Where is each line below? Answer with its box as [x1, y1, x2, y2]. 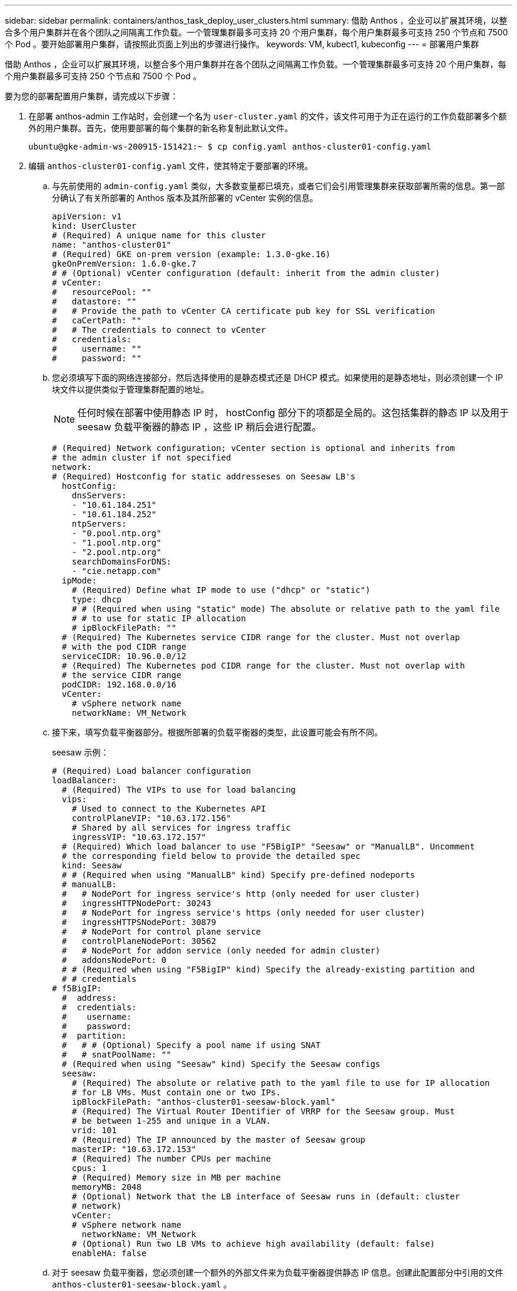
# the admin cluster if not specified [52, 453, 231, 462]
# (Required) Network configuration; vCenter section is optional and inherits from [52, 443, 455, 453]
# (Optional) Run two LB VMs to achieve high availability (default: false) [71, 1239, 436, 1248]
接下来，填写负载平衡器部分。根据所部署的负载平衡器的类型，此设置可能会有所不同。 [52, 727, 382, 737]
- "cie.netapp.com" [71, 566, 162, 576]
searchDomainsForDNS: [71, 557, 172, 566]
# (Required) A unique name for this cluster [52, 231, 266, 240]
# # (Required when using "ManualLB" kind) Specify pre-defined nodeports [61, 870, 415, 880]
